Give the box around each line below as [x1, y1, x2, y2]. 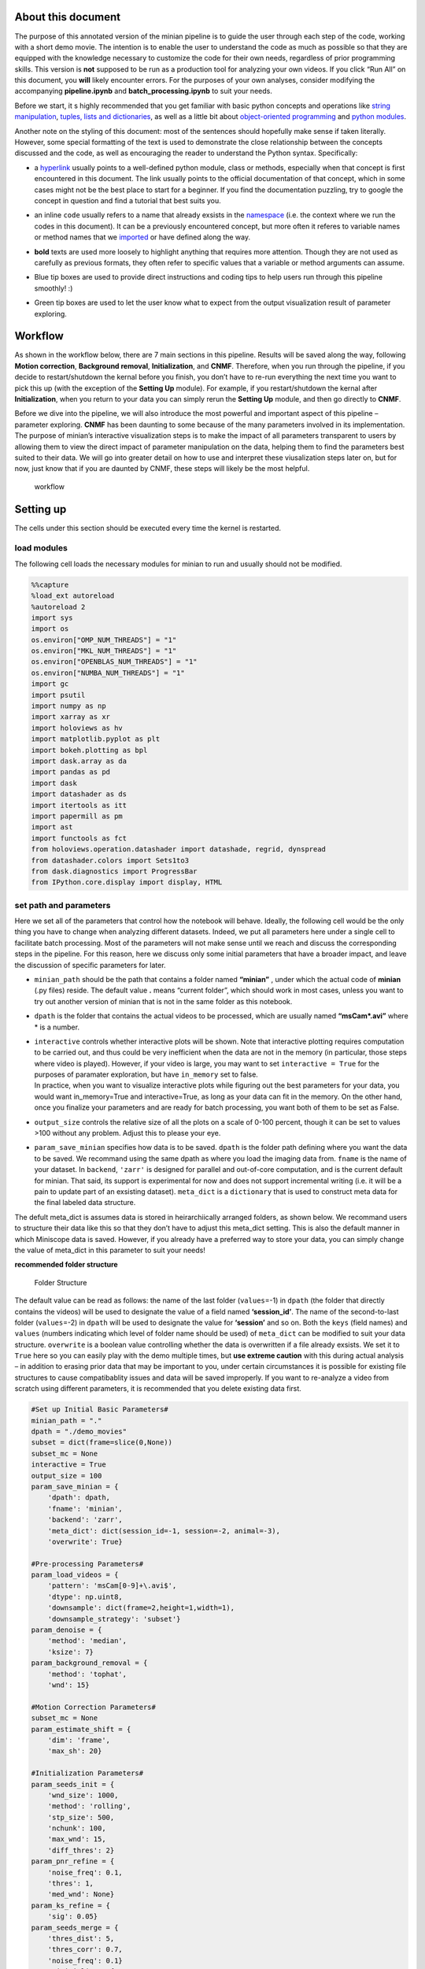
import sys [31, 613, 73, 622]
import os [31, 625, 69, 633]
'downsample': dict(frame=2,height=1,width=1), [47, 1604, 235, 1612]
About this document [14, 10, 121, 24]
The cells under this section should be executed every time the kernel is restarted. [14, 523, 282, 532]
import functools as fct [31, 833, 128, 843]
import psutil [31, 690, 86, 699]
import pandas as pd [31, 768, 110, 777]
